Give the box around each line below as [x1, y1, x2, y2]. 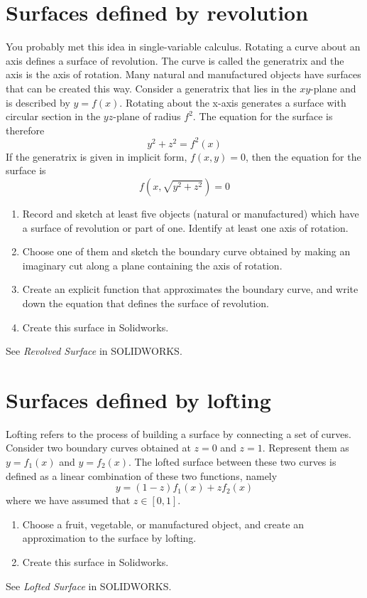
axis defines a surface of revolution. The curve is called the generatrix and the [6, 53, 344, 68]
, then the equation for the [246, 149, 361, 164]
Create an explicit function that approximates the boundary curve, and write [22, 282, 358, 297]
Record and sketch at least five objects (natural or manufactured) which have [22, 205, 359, 220]
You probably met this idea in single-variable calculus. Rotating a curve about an [6, 39, 361, 54]
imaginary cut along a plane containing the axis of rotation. [22, 257, 283, 272]
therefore [6, 122, 45, 137]
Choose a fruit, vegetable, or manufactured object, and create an [22, 516, 304, 531]
